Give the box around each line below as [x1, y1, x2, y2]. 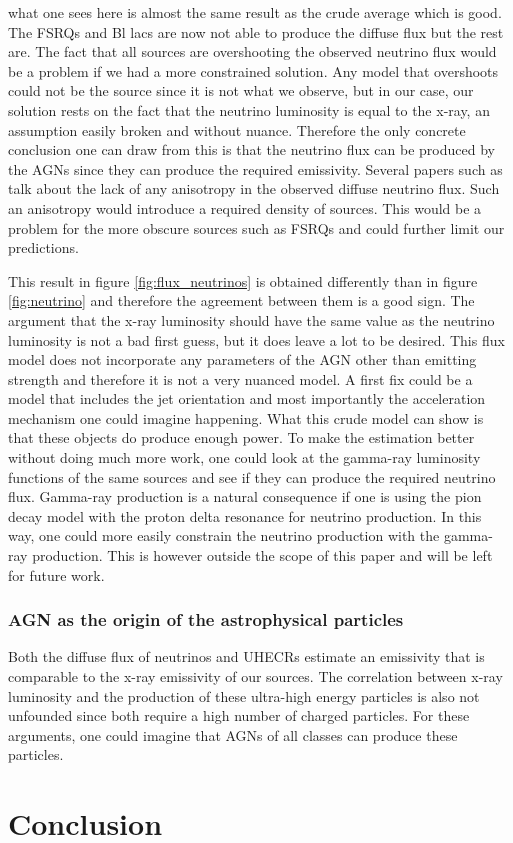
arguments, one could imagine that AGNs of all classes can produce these [8, 724, 458, 745]
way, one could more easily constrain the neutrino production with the [8, 525, 440, 546]
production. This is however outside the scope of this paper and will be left [32, 545, 493, 566]
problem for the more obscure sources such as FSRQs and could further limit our [8, 217, 505, 238]
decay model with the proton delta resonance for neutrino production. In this [8, 505, 482, 526]
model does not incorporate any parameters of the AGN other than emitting [8, 349, 477, 370]
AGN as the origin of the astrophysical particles [8, 607, 404, 632]
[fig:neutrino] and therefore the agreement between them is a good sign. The [8, 290, 475, 311]
